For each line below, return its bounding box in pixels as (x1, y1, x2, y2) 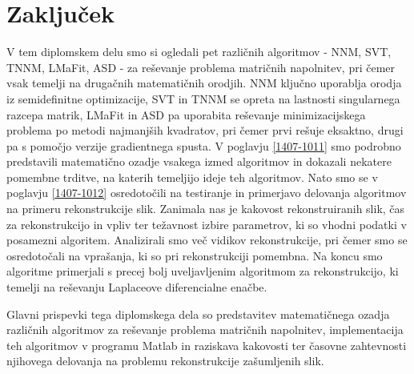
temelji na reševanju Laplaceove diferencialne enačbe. (6, 279, 267, 296)
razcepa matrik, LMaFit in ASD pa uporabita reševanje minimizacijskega (6, 106, 366, 123)
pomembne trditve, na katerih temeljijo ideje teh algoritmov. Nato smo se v (6, 168, 378, 185)
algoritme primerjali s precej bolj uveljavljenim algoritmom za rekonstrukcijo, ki (6, 263, 399, 279)
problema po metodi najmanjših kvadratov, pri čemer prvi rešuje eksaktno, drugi (6, 122, 404, 139)
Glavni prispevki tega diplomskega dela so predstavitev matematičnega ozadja (6, 305, 390, 322)
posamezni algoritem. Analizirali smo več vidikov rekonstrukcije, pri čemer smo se (6, 231, 408, 248)
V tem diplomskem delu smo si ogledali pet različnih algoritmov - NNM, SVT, (6, 43, 392, 60)
